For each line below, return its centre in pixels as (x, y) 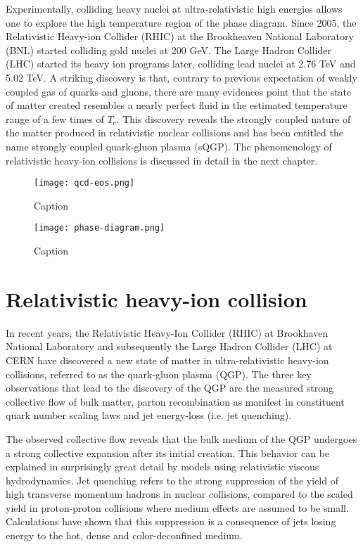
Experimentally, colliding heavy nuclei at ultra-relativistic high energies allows (174, 8)
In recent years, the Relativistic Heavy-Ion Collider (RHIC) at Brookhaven (167, 332)
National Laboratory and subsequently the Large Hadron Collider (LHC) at (169, 346)
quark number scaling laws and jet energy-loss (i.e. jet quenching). (149, 415)
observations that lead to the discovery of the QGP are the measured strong (170, 388)
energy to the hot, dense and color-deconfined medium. (124, 535)
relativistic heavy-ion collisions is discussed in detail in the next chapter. (162, 160)
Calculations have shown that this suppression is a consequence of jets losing (171, 521)
